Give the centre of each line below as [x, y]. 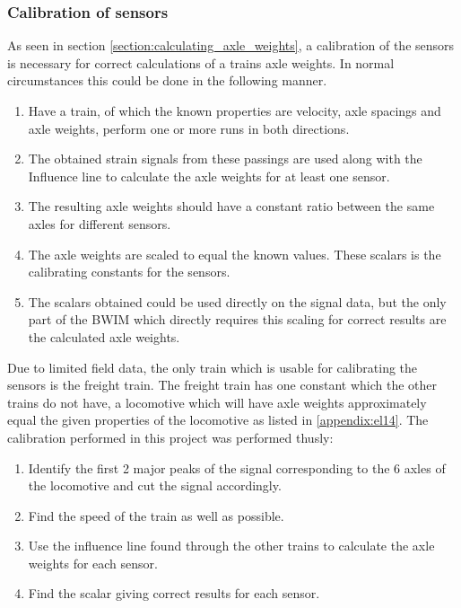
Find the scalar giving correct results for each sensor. [174, 593]
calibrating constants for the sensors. [129, 272]
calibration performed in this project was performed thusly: [170, 437]
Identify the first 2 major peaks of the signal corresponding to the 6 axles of [237, 467]
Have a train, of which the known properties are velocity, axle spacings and [235, 110]
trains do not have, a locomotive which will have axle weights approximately [217, 402]
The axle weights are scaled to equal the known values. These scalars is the [235, 254]
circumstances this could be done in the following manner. [167, 80]
